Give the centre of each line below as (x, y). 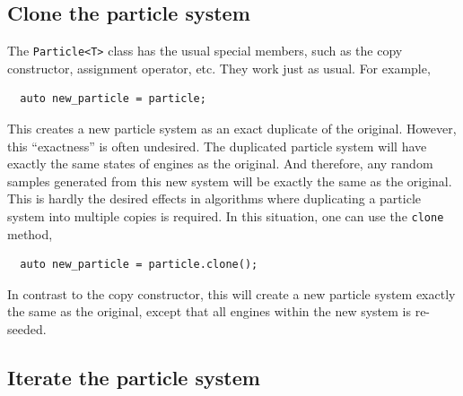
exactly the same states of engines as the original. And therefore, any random (220, 164)
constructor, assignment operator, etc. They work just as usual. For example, (219, 68)
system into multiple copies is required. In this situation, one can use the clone (226, 216)
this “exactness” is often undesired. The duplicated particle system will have (217, 146)
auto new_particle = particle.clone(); (139, 265)
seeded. (27, 329)
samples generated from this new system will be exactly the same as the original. (230, 181)
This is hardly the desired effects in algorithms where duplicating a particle (214, 198)
